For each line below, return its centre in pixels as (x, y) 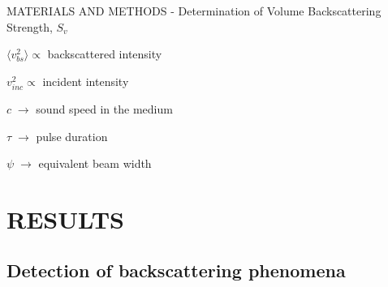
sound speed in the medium (104, 108)
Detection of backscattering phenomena (176, 270)
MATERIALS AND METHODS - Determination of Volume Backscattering (194, 11)
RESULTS (65, 218)
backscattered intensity (105, 54)
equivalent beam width (95, 163)
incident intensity (86, 81)
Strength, (30, 26)
